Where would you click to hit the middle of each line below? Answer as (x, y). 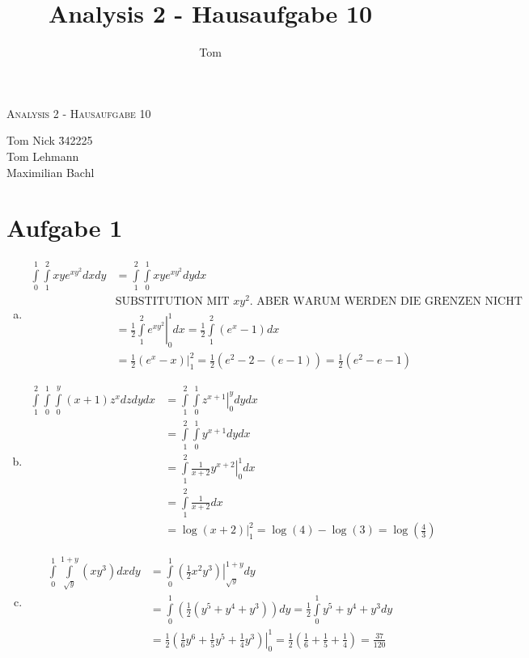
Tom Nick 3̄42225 (50, 140)
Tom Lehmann (43, 156)
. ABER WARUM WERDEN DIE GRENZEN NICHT (386, 302)
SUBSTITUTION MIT (172, 302)
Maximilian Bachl (51, 172)
